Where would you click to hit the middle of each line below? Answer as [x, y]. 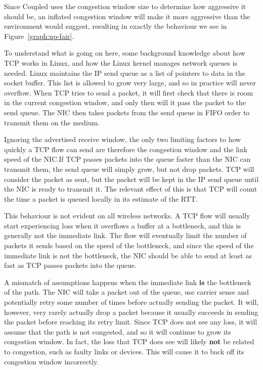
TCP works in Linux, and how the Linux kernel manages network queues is [121, 62]
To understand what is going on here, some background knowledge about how [125, 53]
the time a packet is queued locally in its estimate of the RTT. [101, 198]
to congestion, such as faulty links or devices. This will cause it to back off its [124, 351]
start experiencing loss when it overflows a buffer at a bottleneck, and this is [123, 225]
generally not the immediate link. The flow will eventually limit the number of [125, 235]
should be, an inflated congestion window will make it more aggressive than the [127, 16]
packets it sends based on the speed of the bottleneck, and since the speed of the [129, 245]
